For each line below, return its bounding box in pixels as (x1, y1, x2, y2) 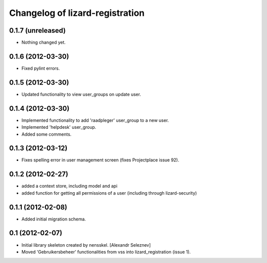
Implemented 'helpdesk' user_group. (21, 124, 96, 130)
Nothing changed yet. (21, 40, 66, 46)
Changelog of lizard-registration (9, 7, 145, 18)
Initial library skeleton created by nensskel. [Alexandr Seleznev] (21, 242, 151, 248)
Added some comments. (21, 131, 72, 137)
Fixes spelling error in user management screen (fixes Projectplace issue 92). (21, 157, 179, 163)
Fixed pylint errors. (21, 65, 60, 71)
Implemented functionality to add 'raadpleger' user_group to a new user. (21, 117, 169, 123)
